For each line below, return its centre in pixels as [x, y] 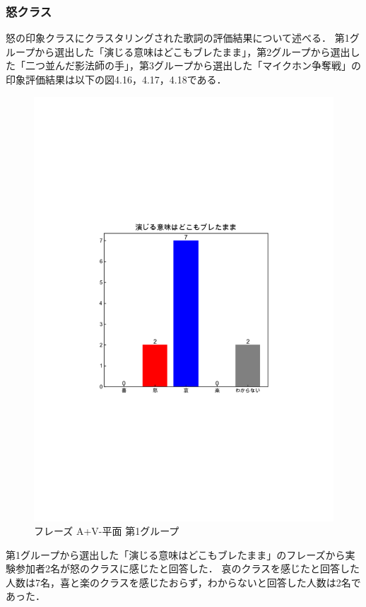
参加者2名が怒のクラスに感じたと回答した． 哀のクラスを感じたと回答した [188, 568]
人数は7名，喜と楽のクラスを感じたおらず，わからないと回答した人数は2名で [183, 582]
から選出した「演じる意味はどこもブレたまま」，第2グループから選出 [193, 51]
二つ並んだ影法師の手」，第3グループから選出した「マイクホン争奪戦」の [193, 65]
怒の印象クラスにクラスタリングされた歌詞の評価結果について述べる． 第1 [178, 38]
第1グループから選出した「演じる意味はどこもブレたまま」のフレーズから [176, 554]
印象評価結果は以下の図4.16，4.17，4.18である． [116, 79]
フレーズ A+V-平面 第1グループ [107, 531]
